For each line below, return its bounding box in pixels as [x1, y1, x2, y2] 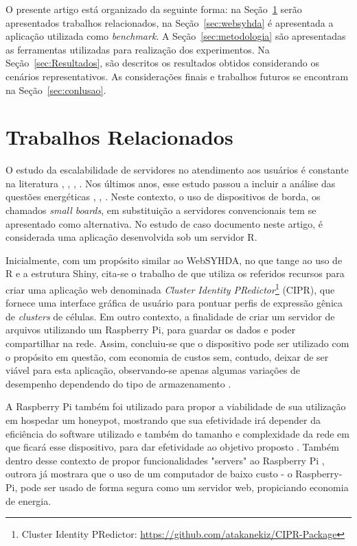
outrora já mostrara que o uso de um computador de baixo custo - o [5, 466, 292, 481]
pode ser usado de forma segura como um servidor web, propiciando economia [20, 480, 349, 494]
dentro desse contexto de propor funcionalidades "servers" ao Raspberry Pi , [5, 453, 325, 467]
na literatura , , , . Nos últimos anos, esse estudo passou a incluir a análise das [5, 176, 336, 190]
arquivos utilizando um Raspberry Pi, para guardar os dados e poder [5, 322, 296, 337]
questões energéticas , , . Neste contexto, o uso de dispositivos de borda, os [5, 189, 321, 204]
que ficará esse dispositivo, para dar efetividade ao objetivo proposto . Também [5, 440, 339, 454]
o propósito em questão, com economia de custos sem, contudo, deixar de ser [5, 349, 329, 364]
